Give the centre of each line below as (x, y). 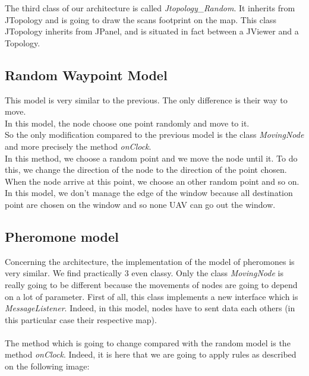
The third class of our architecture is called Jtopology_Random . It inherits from (150, 8)
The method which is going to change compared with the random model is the (148, 342)
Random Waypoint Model (86, 75)
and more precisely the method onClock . (78, 146)
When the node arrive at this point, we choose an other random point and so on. (152, 181)
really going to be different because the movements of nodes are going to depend (151, 284)
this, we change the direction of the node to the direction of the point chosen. (146, 170)
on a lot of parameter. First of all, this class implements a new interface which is (152, 296)
